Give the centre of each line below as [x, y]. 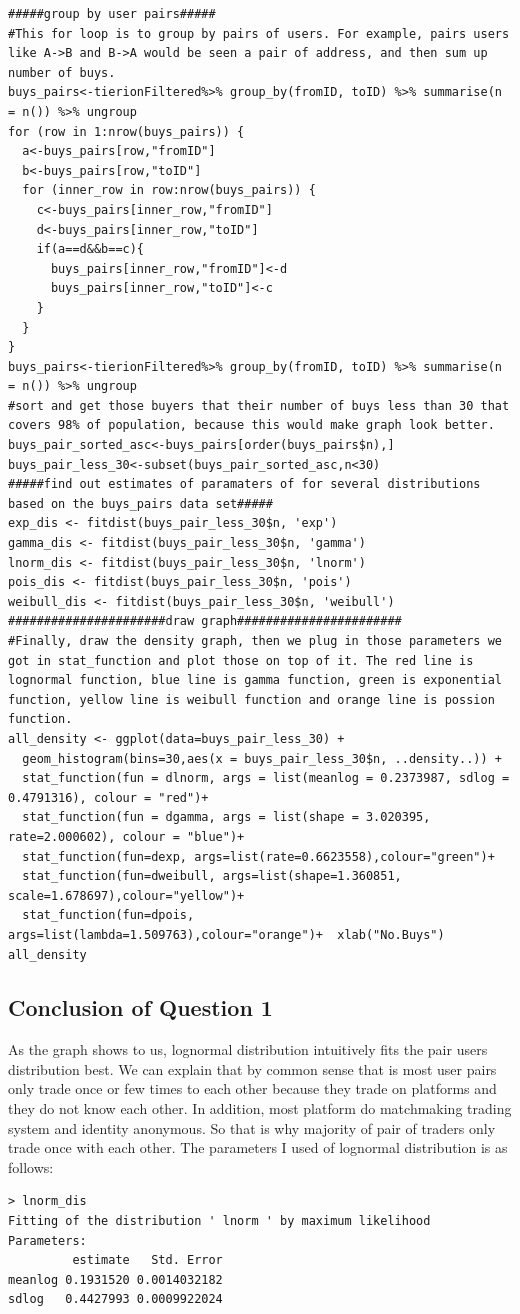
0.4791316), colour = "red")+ [108, 797]
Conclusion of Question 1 [140, 1007]
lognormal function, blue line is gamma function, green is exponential [255, 680]
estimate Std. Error [147, 1260]
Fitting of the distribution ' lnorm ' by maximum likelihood [219, 1221]
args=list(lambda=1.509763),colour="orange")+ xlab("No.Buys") [226, 934]
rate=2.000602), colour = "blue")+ [126, 836]
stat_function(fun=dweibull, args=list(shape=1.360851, [212, 876]
